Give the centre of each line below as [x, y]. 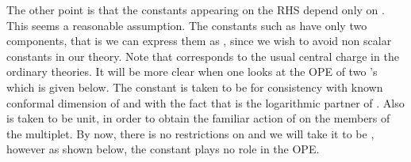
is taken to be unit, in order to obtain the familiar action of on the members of [198, 118]
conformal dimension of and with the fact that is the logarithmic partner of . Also [205, 102]
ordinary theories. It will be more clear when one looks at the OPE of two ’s [192, 72]
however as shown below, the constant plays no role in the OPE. [163, 149]
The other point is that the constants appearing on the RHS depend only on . [196, 9]
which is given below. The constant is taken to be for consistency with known [195, 87]
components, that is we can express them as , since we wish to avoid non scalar [199, 41]
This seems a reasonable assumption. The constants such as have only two [187, 25]
